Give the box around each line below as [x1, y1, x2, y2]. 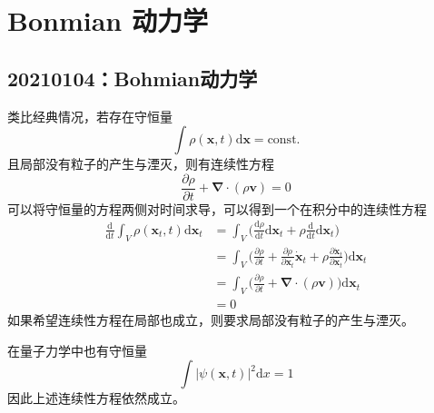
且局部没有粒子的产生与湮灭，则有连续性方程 [7, 154, 274, 173]
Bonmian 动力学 [7, 2, 208, 39]
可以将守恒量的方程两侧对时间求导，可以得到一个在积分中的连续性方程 [7, 199, 427, 218]
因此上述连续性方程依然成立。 [7, 388, 185, 408]
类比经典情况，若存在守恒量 [7, 106, 173, 125]
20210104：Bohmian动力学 [7, 64, 258, 92]
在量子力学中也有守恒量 [7, 340, 147, 359]
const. [267, 133, 301, 147]
